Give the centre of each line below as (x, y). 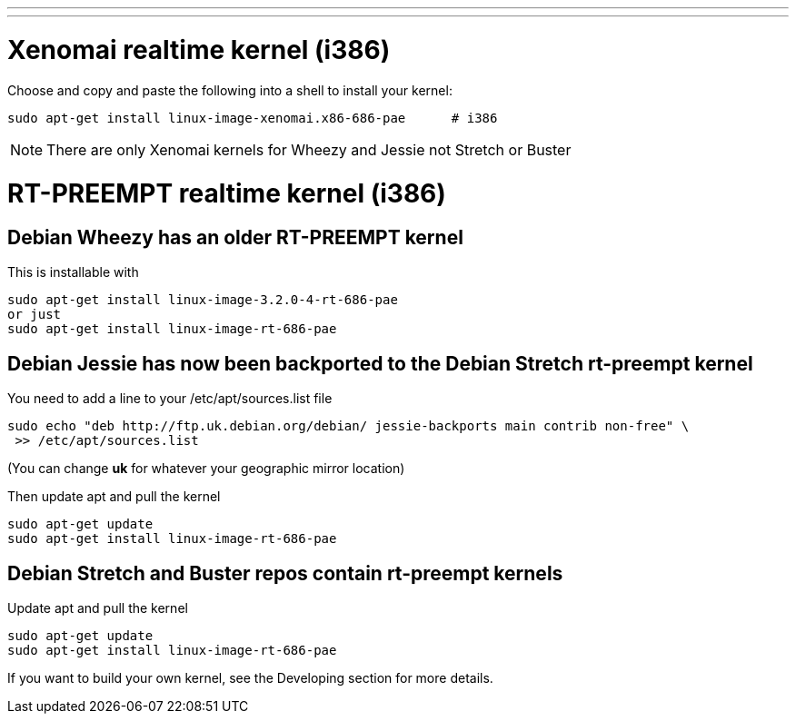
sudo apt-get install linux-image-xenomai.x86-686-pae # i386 (253, 118)
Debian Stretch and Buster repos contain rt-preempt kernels (285, 573)
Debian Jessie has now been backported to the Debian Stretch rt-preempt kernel (380, 363)
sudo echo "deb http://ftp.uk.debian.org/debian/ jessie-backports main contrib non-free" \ (348, 426)
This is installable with (73, 272)
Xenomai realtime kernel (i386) (199, 49)
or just (35, 315)
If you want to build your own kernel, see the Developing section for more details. (250, 678)
